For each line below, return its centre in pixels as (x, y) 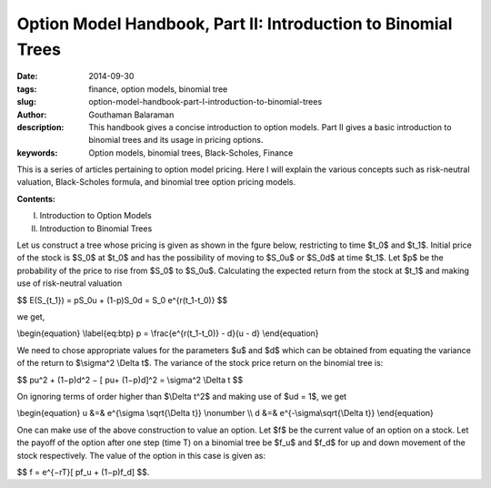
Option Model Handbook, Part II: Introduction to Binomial (235, 24)
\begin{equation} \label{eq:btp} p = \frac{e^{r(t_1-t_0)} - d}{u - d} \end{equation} (168, 333)
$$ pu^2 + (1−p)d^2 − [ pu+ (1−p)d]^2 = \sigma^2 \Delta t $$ (130, 380)
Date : (27, 76)
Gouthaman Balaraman (131, 115)
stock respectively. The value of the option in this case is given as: (141, 455)
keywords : (37, 152)
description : (40, 127)
